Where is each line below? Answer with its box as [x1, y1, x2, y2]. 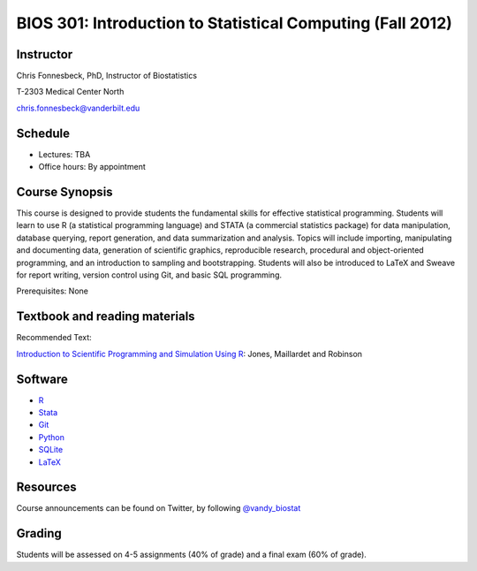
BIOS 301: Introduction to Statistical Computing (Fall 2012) [16, 13, 452, 33]
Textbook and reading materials [16, 309, 195, 324]
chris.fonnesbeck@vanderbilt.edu [16, 103, 140, 113]
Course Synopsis [16, 184, 114, 199]
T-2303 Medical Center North [16, 87, 125, 97]
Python [38, 431, 65, 442]
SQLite [38, 445, 64, 455]
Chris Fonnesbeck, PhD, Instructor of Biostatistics [16, 71, 198, 81]
